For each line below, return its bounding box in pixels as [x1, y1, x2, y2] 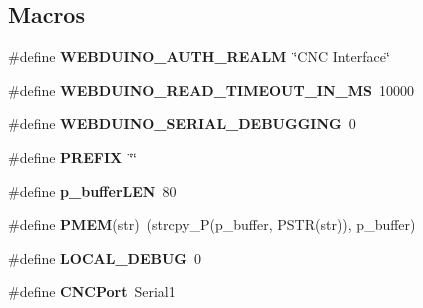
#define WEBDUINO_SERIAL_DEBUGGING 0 [8, 113, 356, 134]
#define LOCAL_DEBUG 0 [8, 247, 201, 268]
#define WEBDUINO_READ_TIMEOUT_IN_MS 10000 [8, 79, 414, 100]
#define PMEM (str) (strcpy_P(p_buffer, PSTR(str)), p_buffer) [8, 214, 416, 235]
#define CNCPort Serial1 [8, 281, 176, 302]
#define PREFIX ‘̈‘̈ [8, 146, 137, 167]
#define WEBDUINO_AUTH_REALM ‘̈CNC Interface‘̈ [8, 46, 390, 67]
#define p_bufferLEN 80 [8, 180, 177, 201]
